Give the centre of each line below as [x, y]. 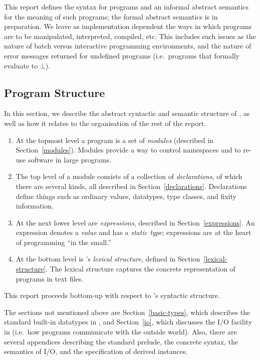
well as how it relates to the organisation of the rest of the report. [105, 123]
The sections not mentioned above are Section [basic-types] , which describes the [127, 312]
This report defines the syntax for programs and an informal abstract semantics [126, 6]
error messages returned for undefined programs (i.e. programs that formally [122, 55]
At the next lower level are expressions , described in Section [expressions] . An [135, 222]
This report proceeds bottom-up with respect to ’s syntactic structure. [112, 295]
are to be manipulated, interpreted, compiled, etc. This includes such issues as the [130, 36]
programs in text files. [50, 278]
